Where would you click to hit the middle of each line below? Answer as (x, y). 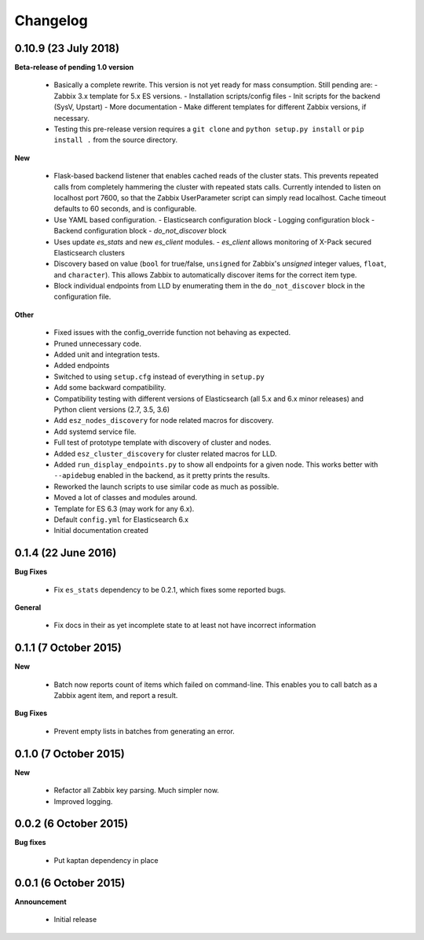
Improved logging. (83, 801)
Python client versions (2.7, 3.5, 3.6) (112, 409)
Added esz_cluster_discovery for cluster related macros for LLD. (165, 453)
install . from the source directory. (116, 140)
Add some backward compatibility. (110, 387)
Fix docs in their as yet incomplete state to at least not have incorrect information (185, 626)
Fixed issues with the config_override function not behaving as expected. (172, 332)
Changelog (51, 20)
